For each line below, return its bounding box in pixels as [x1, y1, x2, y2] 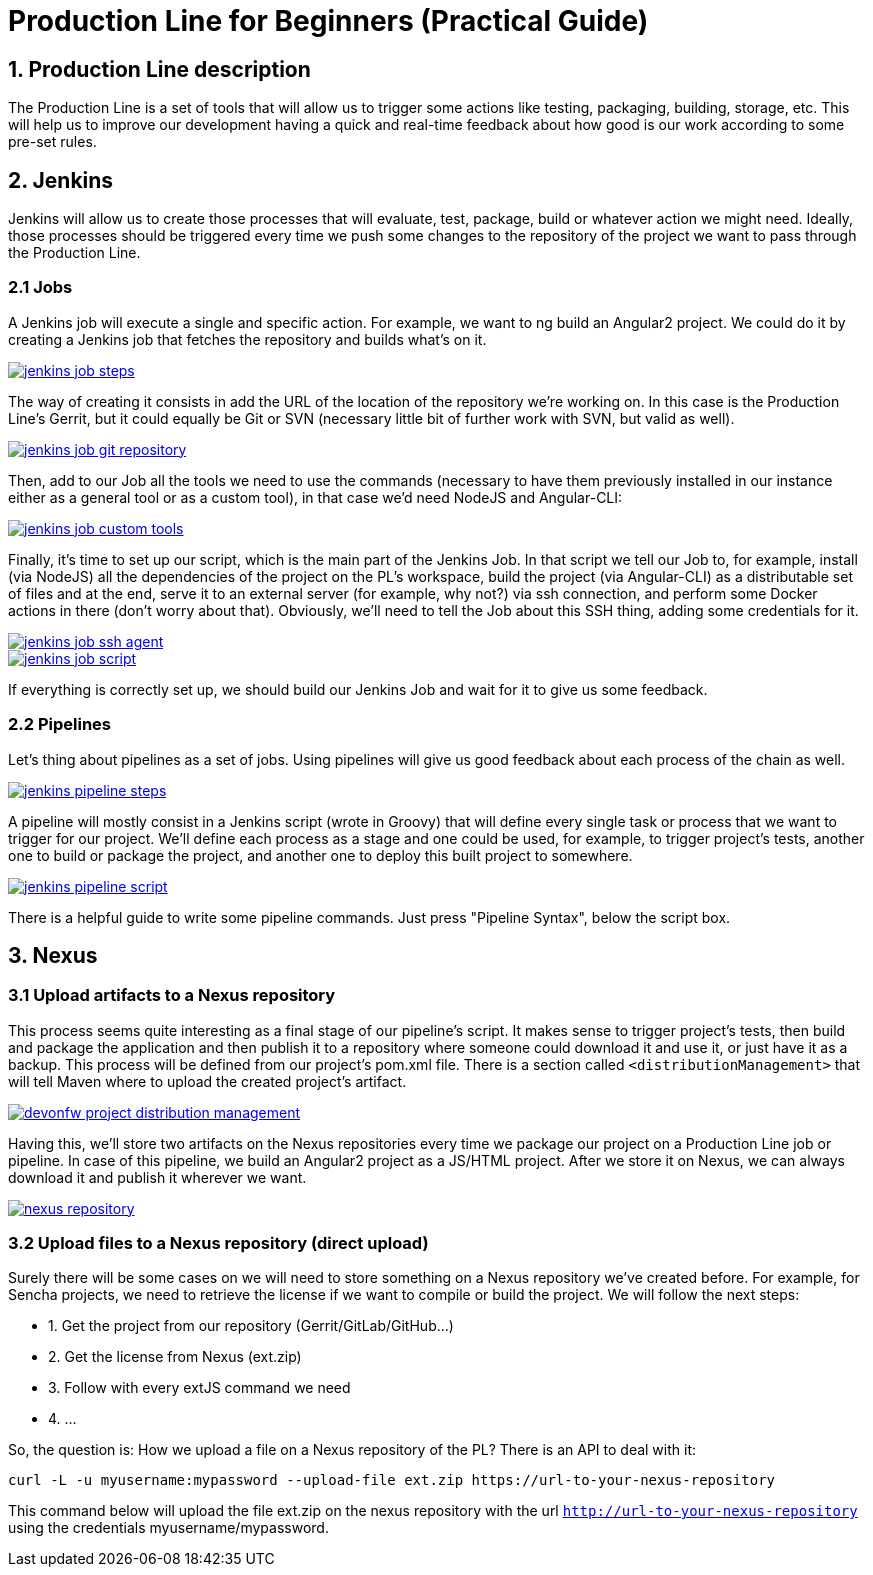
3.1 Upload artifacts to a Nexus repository [8, 985, 336, 1006]
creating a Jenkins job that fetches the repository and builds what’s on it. [8, 330, 487, 348]
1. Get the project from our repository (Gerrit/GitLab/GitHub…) [48, 1317, 454, 1335]
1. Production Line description [8, 56, 311, 82]
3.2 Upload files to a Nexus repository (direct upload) [8, 1233, 429, 1254]
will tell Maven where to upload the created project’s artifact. [8, 1072, 407, 1090]
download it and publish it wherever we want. [8, 1168, 307, 1186]
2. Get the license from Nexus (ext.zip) [48, 1348, 302, 1366]
